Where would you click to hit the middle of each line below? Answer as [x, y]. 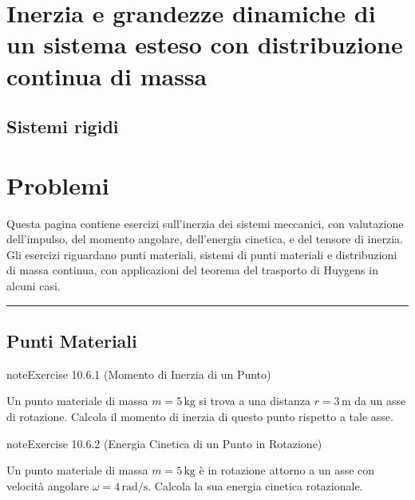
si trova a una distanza [255, 401]
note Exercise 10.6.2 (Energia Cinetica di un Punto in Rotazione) [164, 443]
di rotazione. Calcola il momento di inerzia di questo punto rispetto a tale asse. [200, 417]
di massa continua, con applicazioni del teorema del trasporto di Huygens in [192, 270]
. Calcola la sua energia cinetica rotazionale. [255, 485]
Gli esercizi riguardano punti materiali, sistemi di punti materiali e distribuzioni [202, 254]
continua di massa [107, 75]
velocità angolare [48, 485]
